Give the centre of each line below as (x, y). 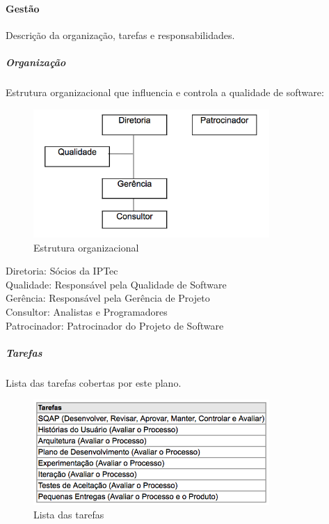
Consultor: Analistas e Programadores (87, 312)
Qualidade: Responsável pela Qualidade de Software (116, 284)
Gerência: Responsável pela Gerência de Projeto (108, 298)
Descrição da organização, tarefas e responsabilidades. (120, 34)
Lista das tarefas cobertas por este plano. (94, 382)
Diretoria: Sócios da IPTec (62, 271)
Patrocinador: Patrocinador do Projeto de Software (115, 325)
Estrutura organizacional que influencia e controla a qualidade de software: (165, 92)
